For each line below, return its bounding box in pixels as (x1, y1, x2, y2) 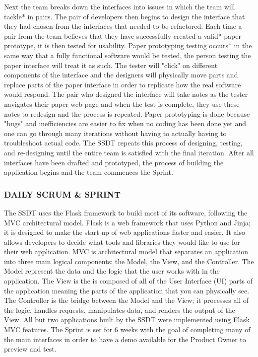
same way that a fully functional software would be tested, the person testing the (4, 50, 251, 60)
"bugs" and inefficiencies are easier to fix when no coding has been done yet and (4, 118, 246, 129)
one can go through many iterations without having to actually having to (4, 128, 227, 138)
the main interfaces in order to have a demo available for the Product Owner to (4, 334, 246, 344)
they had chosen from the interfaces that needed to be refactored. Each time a (4, 21, 242, 31)
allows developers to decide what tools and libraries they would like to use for (4, 236, 240, 247)
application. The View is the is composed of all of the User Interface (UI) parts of (4, 276, 253, 286)
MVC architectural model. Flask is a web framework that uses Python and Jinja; (4, 217, 251, 227)
